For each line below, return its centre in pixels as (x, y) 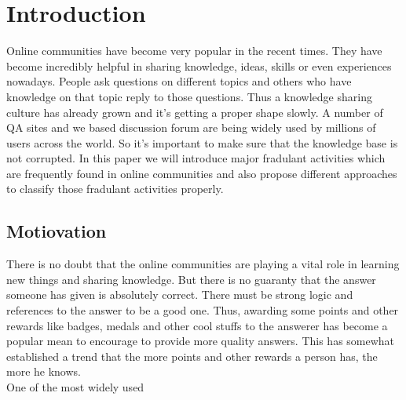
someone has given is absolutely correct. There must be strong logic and (180, 295)
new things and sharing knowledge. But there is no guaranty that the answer (191, 279)
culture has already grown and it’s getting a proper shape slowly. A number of (195, 112)
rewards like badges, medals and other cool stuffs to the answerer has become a (197, 325)
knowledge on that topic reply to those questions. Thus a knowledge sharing (189, 96)
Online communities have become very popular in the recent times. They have (194, 51)
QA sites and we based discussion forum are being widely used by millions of (191, 127)
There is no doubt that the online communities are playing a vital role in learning (203, 264)
